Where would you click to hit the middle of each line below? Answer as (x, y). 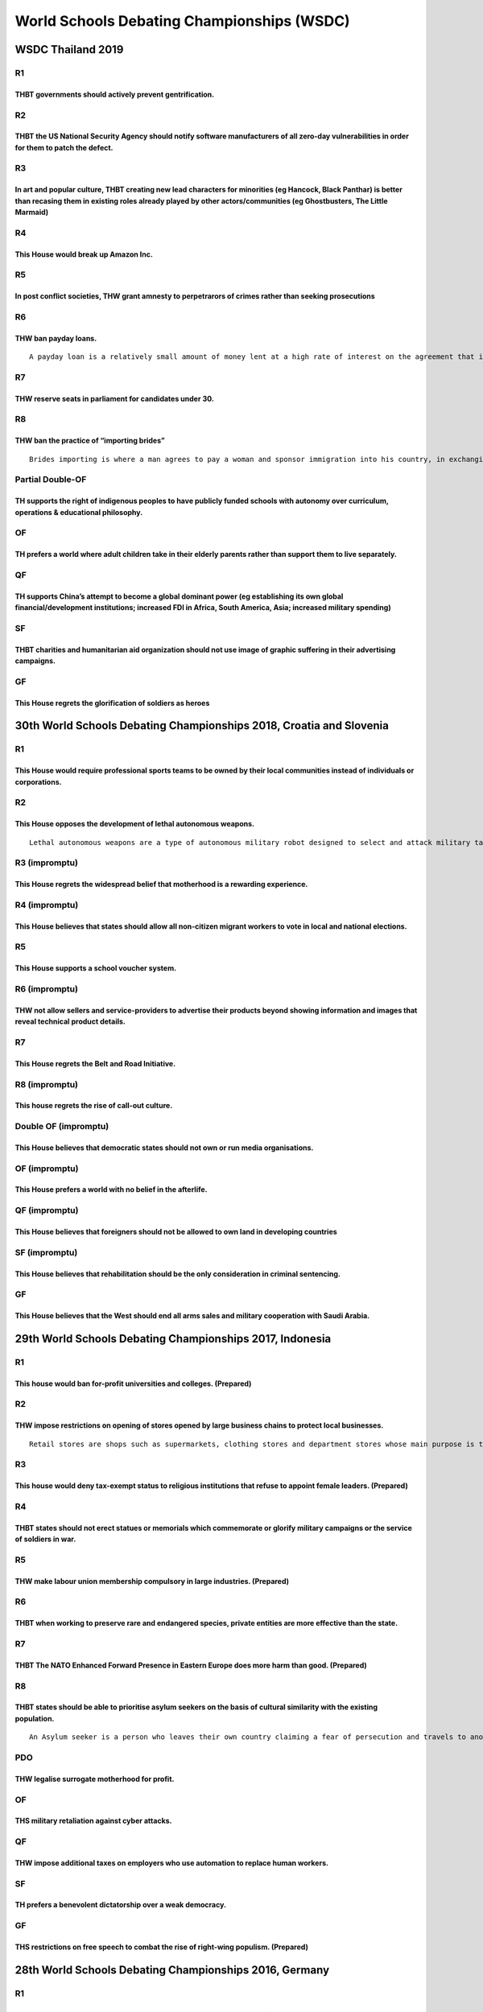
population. (35, 1718)
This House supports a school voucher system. (96, 968)
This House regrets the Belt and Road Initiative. (95, 1063)
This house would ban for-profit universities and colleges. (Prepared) (133, 1383)
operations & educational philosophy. (79, 512)
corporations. (38, 781)
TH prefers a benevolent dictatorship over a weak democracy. (121, 1905)
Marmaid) (32, 212)
